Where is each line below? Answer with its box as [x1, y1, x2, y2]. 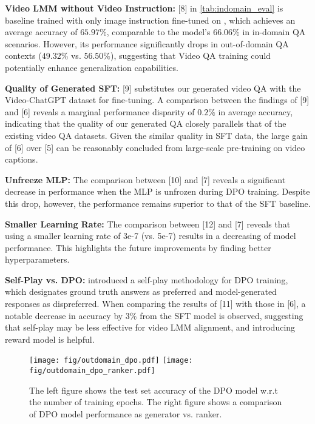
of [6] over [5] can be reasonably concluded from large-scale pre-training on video [5, 141, 305, 153]
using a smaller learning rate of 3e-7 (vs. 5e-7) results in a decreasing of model [5, 229, 296, 242]
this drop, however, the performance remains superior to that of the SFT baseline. [5, 197, 311, 209]
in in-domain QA [242, 25, 306, 38]
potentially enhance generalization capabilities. [5, 61, 178, 73]
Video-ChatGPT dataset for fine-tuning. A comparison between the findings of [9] [5, 93, 310, 106]
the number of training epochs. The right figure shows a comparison [29, 395, 282, 408]
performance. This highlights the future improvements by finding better [5, 241, 271, 254]
